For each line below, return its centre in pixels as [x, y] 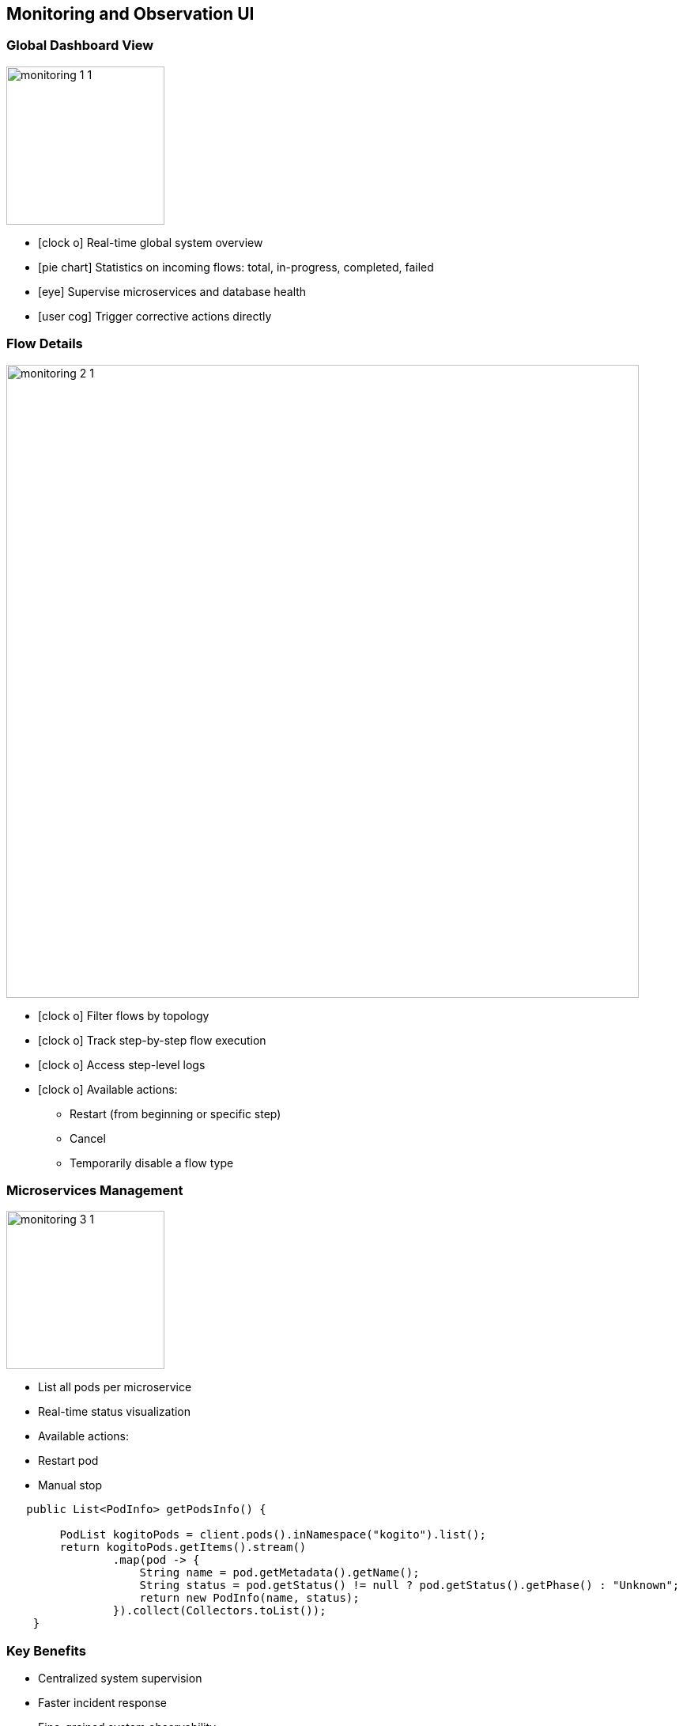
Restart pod [68, 1461]
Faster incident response [102, 1703]
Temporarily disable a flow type [152, 1163]
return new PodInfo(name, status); [249, 1598]
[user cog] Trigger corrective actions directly [155, 316]
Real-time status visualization [115, 1412]
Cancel [88, 1138]
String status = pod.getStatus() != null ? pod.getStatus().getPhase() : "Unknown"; [409, 1586]
